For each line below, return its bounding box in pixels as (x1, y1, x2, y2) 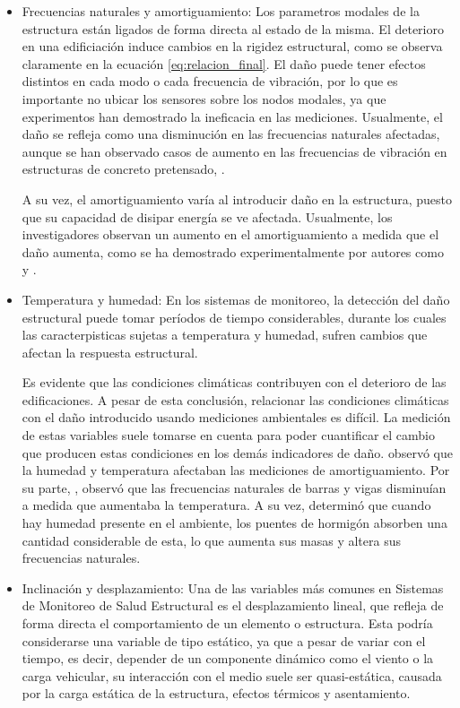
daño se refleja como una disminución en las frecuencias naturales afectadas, (22, 125, 440, 143)
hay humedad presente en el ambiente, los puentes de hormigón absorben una (22, 514, 447, 532)
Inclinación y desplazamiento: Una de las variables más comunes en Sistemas (22, 578, 444, 597)
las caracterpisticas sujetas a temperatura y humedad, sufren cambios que (22, 325, 428, 344)
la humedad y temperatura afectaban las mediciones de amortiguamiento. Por (22, 461, 450, 479)
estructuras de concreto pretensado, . (22, 160, 225, 178)
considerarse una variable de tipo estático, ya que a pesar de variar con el (22, 631, 426, 650)
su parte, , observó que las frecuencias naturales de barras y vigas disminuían (22, 478, 447, 496)
